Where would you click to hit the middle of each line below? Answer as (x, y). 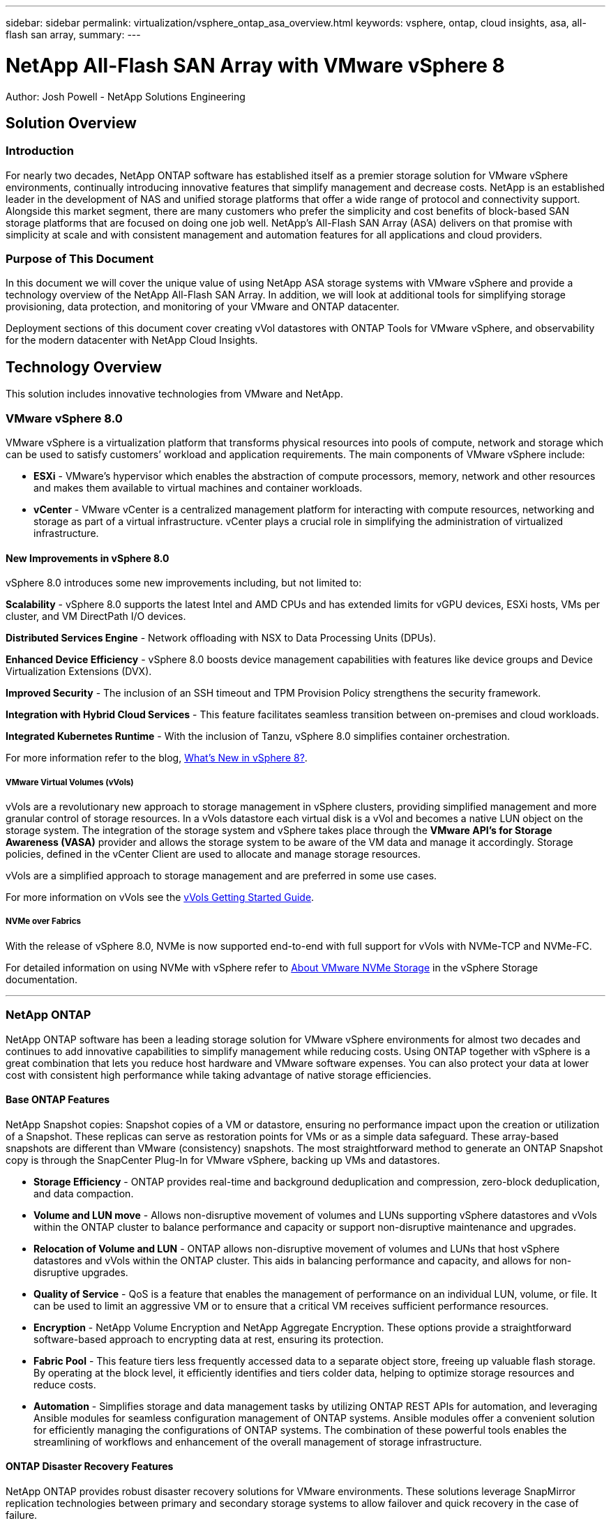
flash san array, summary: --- (73, 35)
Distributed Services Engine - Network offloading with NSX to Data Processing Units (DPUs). (221, 638)
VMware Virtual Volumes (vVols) (70, 782)
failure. (22, 1515)
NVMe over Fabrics (43, 922)
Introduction (40, 151)
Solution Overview (71, 123)
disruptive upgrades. (81, 1272)
